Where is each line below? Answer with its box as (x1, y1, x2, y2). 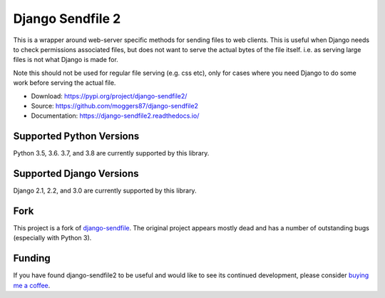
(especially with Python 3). (13, 234, 92, 242)
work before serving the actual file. (13, 78, 116, 87)
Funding (13, 252, 51, 264)
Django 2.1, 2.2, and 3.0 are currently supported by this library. (13, 186, 197, 195)
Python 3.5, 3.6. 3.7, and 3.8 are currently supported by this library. (13, 149, 210, 158)
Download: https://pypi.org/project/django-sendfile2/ (31, 91, 188, 100)
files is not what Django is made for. (13, 56, 119, 64)
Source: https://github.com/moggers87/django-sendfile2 (31, 101, 199, 110)
